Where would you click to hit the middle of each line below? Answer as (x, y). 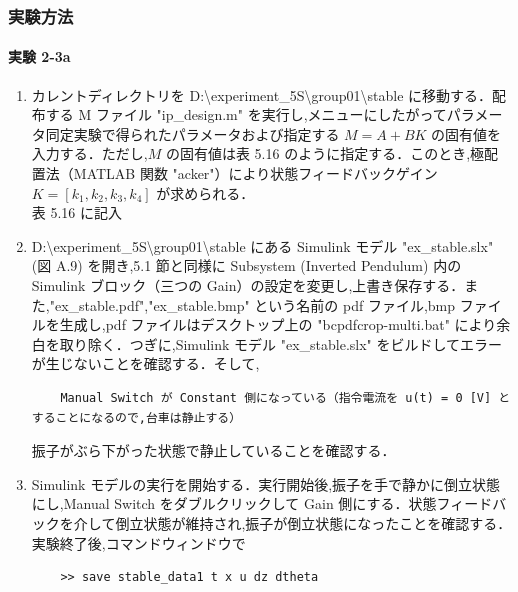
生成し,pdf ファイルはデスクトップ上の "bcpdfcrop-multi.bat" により (278, 324)
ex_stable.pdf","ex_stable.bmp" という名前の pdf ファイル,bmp (255, 304)
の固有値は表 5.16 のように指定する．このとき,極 (325, 153)
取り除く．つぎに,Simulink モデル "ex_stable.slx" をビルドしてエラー (281, 343)
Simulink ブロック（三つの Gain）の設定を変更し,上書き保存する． (248, 284)
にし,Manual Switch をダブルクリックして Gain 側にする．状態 (234, 503)
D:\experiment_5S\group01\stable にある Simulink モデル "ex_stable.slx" (262, 245)
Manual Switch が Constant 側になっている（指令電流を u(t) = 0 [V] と (285, 397)
